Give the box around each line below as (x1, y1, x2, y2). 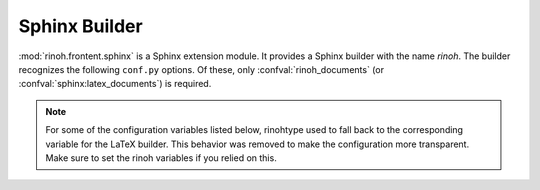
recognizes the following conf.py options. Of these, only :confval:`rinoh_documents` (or (18, 63, 385, 75)
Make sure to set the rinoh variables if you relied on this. (45, 151, 277, 164)
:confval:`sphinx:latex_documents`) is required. (18, 78, 212, 90)
